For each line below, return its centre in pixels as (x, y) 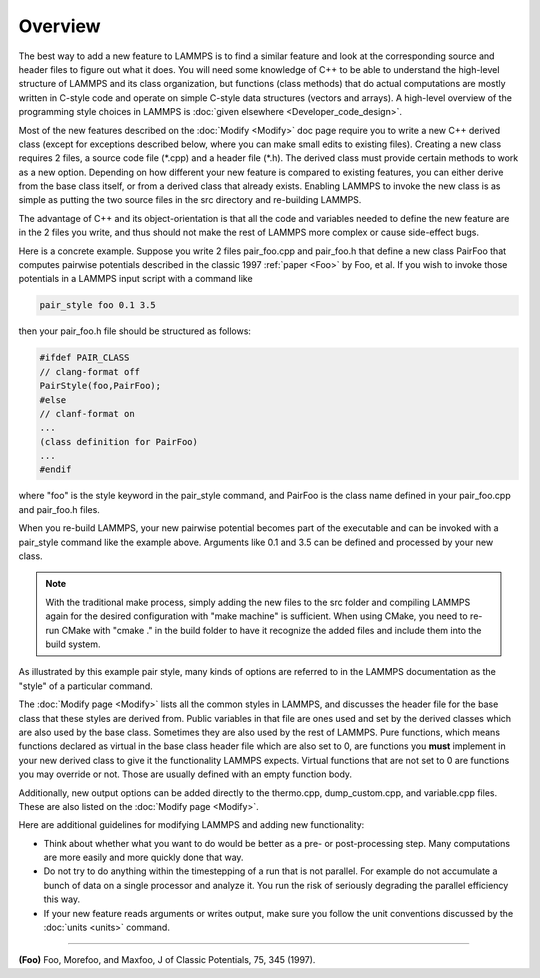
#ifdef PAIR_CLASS (84, 358)
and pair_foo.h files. (59, 509)
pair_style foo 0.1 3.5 (98, 305)
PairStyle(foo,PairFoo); (100, 386)
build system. (73, 644)
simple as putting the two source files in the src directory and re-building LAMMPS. (190, 200)
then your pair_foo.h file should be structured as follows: (135, 331)
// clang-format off (89, 371)
